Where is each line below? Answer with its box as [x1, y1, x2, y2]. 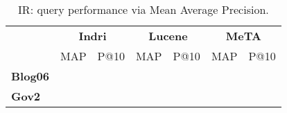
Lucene [148, 28, 188, 44]
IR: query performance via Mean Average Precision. [18, 1, 269, 17]
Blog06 [11, 68, 49, 84]
